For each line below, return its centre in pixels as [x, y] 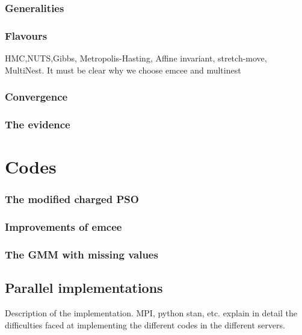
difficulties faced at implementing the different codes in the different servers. [145, 324]
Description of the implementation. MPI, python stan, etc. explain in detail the [151, 313]
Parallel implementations [84, 288]
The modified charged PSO [72, 199]
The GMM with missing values [82, 254]
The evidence [38, 124]
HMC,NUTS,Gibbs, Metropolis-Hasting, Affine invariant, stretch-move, [136, 58]
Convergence [36, 97]
